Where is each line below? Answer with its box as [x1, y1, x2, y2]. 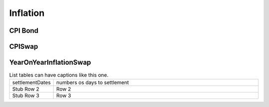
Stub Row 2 [12, 86, 39, 93]
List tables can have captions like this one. [9, 72, 109, 79]
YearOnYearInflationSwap [9, 58, 92, 67]
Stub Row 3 [12, 92, 39, 99]
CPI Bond [9, 26, 39, 35]
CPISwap [9, 42, 38, 51]
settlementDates [12, 79, 51, 86]
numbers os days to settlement [56, 79, 129, 86]
